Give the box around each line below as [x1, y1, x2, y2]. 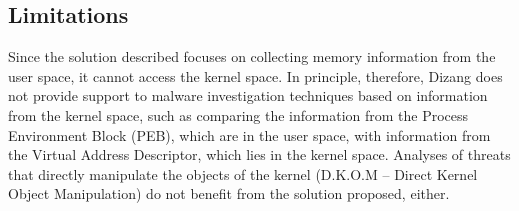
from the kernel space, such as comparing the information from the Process [8, 104, 469, 125]
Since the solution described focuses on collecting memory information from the [8, 46, 496, 67]
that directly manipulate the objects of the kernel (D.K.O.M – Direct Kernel [8, 163, 478, 184]
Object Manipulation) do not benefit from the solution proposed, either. [8, 183, 450, 204]
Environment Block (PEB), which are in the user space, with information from [8, 124, 491, 145]
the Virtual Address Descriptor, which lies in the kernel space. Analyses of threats [8, 144, 511, 165]
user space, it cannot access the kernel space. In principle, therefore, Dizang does [8, 65, 503, 86]
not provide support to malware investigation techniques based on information [8, 85, 488, 106]
